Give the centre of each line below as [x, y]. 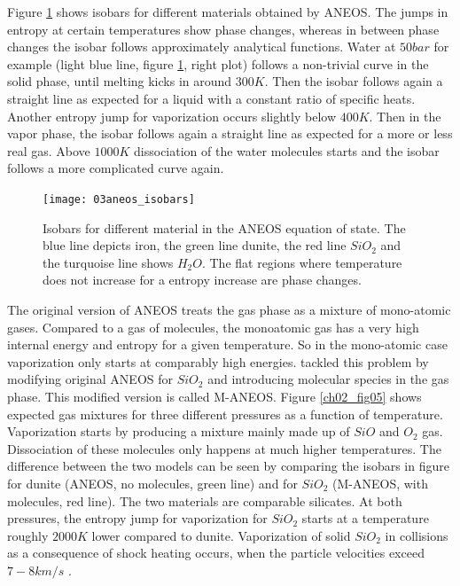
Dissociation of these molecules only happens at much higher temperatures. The [224, 448]
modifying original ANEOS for [90, 379]
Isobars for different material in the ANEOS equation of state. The [224, 227]
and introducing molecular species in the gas [328, 379]
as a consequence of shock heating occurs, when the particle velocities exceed [216, 553]
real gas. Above [49, 150]
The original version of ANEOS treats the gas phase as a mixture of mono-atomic [229, 309]
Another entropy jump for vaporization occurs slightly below [172, 116]
